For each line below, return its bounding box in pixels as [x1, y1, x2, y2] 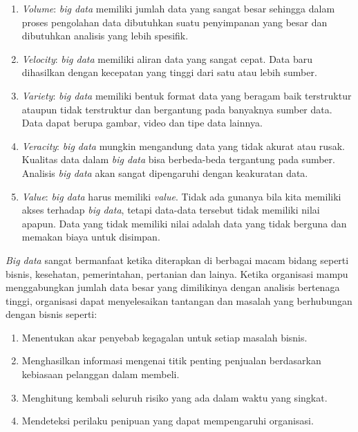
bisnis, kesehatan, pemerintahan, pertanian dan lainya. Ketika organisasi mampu [6, 266, 348, 281]
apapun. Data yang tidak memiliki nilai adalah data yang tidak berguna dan [21, 216, 347, 230]
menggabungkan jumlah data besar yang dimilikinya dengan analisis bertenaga [6, 280, 340, 294]
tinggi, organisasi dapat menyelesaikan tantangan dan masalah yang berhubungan [6, 293, 352, 308]
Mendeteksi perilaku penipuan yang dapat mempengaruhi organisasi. [21, 413, 314, 428]
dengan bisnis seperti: [6, 307, 97, 321]
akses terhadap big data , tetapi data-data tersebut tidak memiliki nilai [21, 203, 320, 217]
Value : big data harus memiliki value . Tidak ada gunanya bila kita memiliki [21, 189, 341, 203]
